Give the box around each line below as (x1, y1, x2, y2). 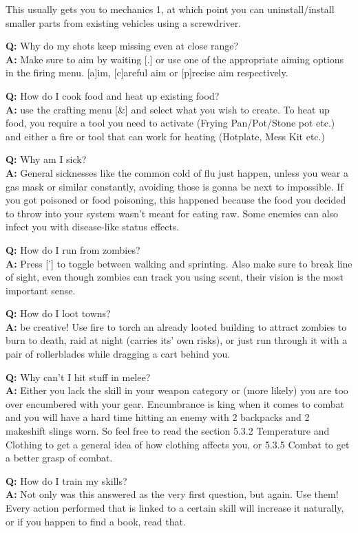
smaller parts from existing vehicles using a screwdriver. (6, 15, 242, 30)
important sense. (6, 283, 76, 297)
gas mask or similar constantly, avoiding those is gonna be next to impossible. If (6, 179, 344, 193)
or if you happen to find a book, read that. (6, 514, 186, 528)
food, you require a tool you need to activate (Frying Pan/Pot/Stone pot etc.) (6, 116, 335, 130)
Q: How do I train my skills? (6, 473, 127, 488)
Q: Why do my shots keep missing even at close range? (6, 39, 239, 53)
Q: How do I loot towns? (6, 306, 111, 320)
